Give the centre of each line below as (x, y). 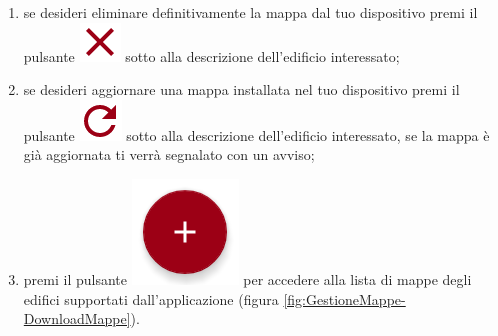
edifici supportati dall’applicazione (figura (151, 298)
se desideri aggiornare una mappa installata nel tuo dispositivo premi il (241, 89)
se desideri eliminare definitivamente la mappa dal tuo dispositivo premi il (250, 12)
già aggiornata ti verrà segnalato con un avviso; (169, 154)
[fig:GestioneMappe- (344, 298)
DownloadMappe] (77, 318)
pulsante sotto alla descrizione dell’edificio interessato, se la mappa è (256, 134)
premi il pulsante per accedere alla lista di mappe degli (247, 278)
